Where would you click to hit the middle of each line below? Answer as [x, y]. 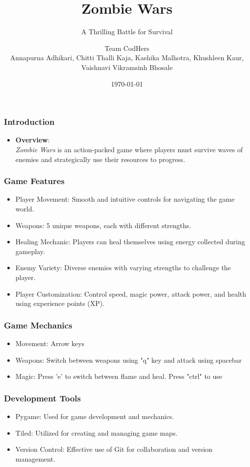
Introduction [29, 122]
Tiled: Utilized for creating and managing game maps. [96, 432]
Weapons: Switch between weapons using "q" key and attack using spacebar [128, 360]
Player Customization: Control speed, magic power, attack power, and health [131, 293]
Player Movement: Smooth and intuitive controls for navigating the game [125, 199]
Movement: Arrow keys [50, 343]
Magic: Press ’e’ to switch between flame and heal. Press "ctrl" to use [119, 376]
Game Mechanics [38, 325]
